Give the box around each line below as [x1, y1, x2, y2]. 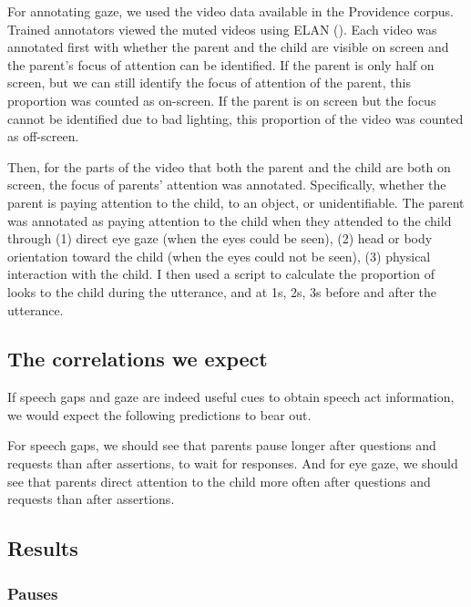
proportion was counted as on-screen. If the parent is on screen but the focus [7, 90, 436, 109]
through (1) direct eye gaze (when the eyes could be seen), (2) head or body [7, 229, 433, 248]
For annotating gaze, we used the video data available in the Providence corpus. [7, 2, 454, 20]
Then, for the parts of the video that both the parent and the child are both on [7, 157, 451, 176]
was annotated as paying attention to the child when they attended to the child [7, 211, 452, 230]
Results [7, 534, 78, 562]
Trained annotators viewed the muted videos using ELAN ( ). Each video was [7, 19, 437, 38]
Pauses [7, 581, 58, 604]
